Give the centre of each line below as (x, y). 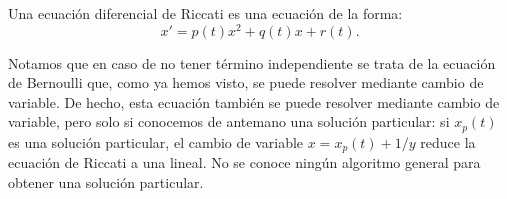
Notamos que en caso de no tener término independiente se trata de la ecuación (252, 62)
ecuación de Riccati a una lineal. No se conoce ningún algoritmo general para (244, 162)
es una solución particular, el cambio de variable (156, 141)
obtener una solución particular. (106, 181)
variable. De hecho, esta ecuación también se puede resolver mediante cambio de (254, 101)
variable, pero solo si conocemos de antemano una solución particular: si (229, 121)
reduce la (448, 141)
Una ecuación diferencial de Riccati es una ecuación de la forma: (205, 13)
